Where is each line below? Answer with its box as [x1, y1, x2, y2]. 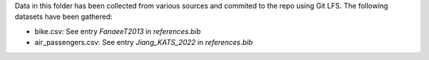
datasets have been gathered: [14, 12, 113, 21]
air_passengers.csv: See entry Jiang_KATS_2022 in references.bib [34, 38, 253, 47]
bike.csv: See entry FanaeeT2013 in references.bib [34, 26, 202, 36]
